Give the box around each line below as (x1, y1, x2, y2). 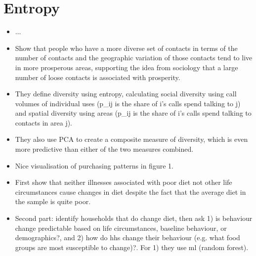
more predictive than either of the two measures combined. (15, 144, 194, 154)
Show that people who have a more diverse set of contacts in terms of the (15, 43, 238, 53)
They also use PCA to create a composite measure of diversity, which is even (15, 134, 248, 144)
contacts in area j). (15, 117, 73, 128)
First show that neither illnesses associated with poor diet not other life (15, 177, 232, 187)
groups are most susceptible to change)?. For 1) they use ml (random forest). (15, 242, 249, 252)
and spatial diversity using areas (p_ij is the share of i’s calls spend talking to (15, 108, 252, 118)
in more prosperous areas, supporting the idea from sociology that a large (15, 62, 238, 72)
